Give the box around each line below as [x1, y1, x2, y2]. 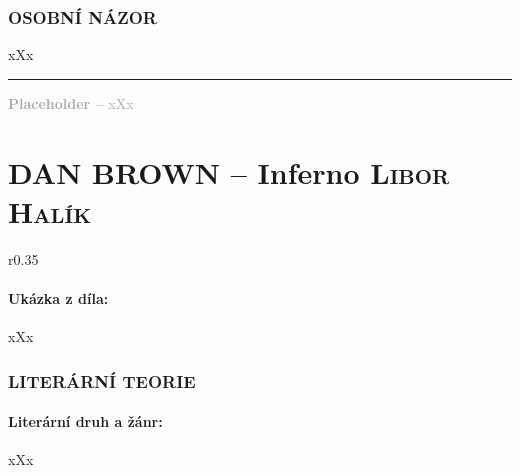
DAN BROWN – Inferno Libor [8, 151, 450, 192]
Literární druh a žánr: [8, 411, 163, 432]
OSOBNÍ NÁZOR [8, 4, 157, 29]
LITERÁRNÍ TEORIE [8, 368, 196, 393]
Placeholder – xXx [8, 92, 134, 113]
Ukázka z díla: [8, 287, 109, 308]
